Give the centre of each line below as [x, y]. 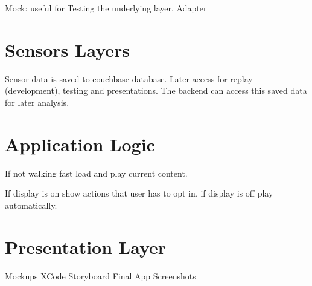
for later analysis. [37, 102]
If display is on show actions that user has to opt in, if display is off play [139, 193]
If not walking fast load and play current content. [96, 173]
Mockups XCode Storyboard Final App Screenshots [100, 275]
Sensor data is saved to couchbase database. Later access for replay [129, 78]
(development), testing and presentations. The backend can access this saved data [156, 90]
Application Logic [80, 144]
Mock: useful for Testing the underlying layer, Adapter [106, 8]
